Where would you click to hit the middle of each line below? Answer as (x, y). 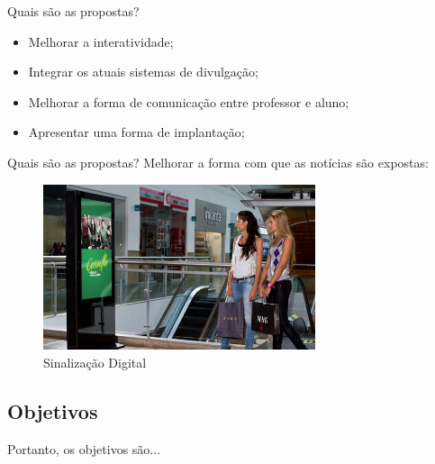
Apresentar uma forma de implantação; (136, 132)
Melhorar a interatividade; (101, 41)
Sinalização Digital (95, 362)
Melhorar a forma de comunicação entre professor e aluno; (189, 101)
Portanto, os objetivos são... (84, 448)
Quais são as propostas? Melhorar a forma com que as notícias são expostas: (218, 162)
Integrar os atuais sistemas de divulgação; (143, 72)
